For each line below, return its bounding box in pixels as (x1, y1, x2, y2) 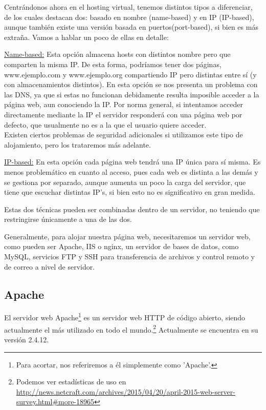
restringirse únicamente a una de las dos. (4, 214, 132, 224)
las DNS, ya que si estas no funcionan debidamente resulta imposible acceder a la (4, 89, 259, 99)
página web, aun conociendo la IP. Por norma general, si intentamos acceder (4, 99, 243, 110)
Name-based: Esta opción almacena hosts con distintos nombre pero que (4, 49, 231, 59)
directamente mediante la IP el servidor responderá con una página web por (4, 109, 242, 119)
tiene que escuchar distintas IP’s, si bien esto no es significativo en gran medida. (4, 187, 255, 197)
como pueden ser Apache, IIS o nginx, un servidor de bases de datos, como (4, 241, 239, 252)
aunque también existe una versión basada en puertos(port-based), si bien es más (4, 22, 258, 32)
